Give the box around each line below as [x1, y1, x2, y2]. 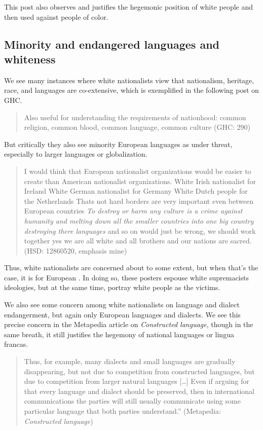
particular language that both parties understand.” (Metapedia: [24, 406, 221, 416]
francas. [4, 339, 28, 349]
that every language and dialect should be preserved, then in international [24, 385, 254, 396]
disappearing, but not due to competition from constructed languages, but [24, 366, 255, 376]
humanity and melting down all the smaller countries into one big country [24, 215, 254, 226]
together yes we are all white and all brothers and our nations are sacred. [24, 235, 252, 246]
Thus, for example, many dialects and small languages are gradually [24, 356, 236, 367]
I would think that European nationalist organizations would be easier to [24, 165, 251, 176]
